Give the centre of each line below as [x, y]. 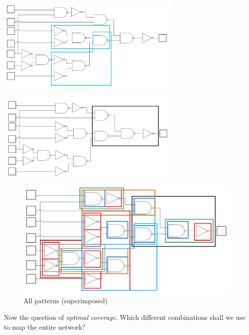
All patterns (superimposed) [66, 301]
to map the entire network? [45, 326]
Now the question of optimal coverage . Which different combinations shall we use [125, 317]
